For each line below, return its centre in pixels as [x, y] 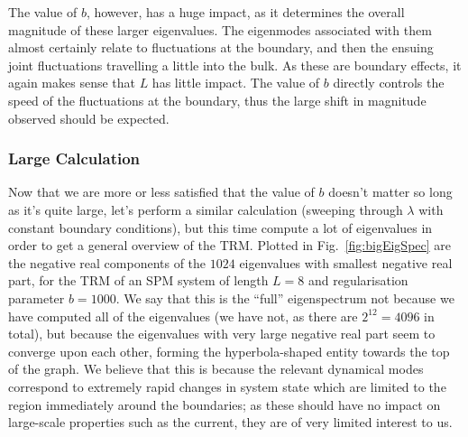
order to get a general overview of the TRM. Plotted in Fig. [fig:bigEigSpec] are [230, 245]
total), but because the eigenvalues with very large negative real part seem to [222, 334]
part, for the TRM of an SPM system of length [138, 280]
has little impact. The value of [236, 83]
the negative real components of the [107, 262]
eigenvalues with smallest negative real [346, 262]
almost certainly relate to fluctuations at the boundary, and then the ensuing [221, 47]
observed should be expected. [89, 118]
